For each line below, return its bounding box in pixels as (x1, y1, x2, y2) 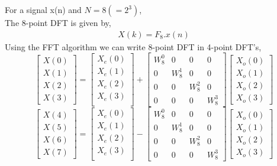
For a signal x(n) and (5, 4, 82, 15)
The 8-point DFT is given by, (5, 17, 111, 28)
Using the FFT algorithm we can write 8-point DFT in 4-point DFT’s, (5, 40, 262, 53)
